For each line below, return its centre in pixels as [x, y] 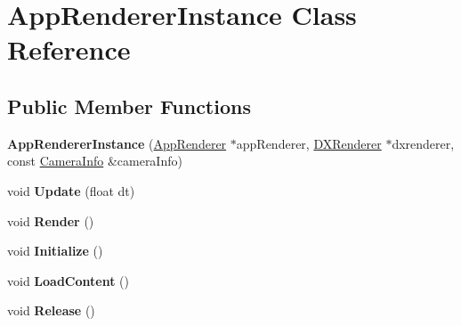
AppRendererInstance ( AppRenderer [117, 143]
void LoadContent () [68, 280]
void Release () [51, 310]
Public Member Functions [129, 106]
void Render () [51, 220]
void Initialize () [55, 251]
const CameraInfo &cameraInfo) [95, 161]
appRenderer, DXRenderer [309, 143]
